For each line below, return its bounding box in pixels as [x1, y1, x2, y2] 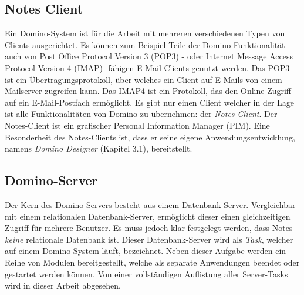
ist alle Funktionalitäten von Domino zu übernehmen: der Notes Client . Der [5, 108, 278, 120]
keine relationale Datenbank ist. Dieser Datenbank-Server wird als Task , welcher [5, 233, 293, 245]
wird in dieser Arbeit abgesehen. [5, 279, 121, 291]
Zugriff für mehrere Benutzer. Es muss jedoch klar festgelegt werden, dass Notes [5, 222, 293, 234]
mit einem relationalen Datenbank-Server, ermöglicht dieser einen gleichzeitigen [5, 210, 291, 222]
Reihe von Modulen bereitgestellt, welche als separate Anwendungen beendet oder [5, 256, 300, 268]
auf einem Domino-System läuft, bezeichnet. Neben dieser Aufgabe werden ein [5, 244, 286, 257]
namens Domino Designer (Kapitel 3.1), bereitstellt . [5, 142, 192, 155]
